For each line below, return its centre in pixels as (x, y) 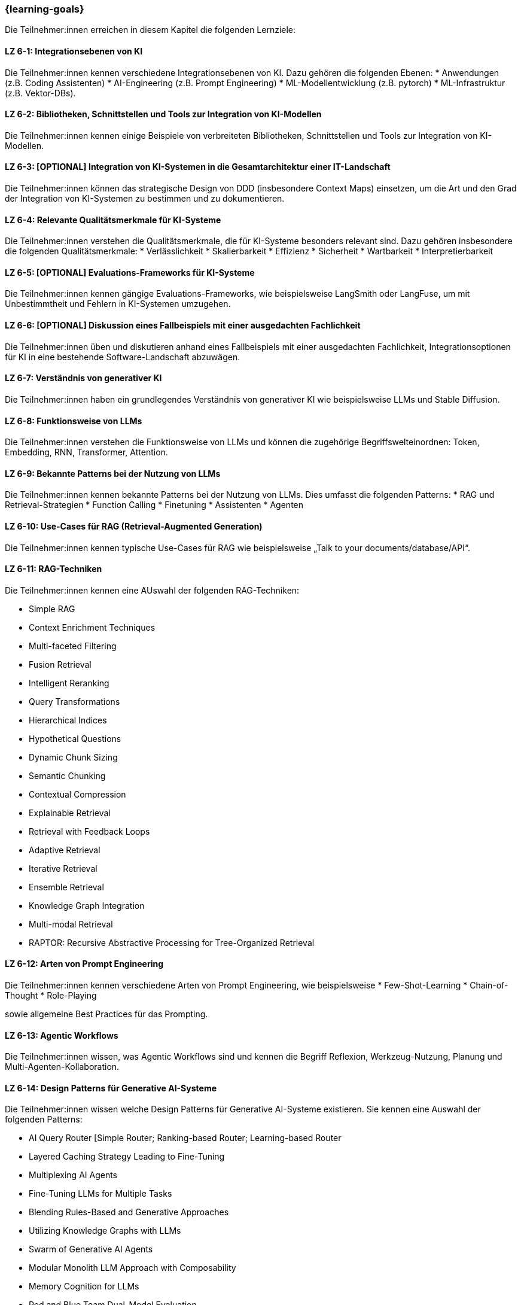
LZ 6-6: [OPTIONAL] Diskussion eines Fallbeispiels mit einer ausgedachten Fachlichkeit (183, 326)
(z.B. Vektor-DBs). (40, 93)
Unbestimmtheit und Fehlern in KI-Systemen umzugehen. (118, 304)
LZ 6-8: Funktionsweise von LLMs (74, 421)
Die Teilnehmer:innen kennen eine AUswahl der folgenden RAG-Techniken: (152, 590)
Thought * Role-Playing (51, 995)
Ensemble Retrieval (66, 887)
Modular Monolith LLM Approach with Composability (132, 1268)
